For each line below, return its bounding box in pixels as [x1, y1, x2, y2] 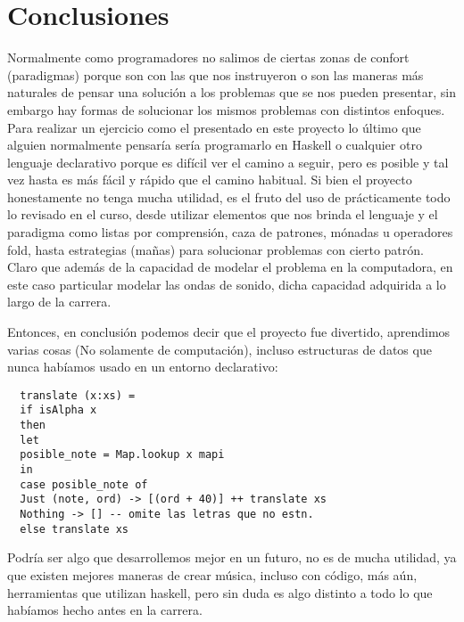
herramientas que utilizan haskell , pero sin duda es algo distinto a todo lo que [7, 583, 433, 602]
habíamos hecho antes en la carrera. [7, 601, 203, 619]
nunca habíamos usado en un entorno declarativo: [7, 357, 278, 376]
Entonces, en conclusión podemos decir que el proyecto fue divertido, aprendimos [7, 323, 451, 341]
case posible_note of [20, 478, 148, 491]
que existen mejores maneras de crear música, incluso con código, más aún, [7, 565, 418, 584]
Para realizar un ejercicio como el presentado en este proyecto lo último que [7, 118, 421, 136]
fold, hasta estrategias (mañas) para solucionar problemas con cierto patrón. [7, 240, 424, 258]
